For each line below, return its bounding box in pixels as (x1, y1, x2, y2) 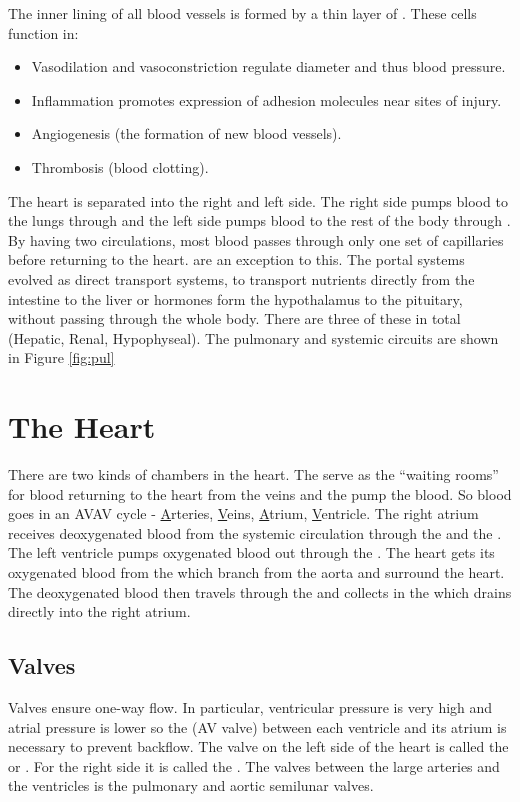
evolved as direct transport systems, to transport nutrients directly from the (8, 268, 475, 289)
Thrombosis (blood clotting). (31, 156, 209, 177)
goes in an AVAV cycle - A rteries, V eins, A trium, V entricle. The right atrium (8, 503, 479, 524)
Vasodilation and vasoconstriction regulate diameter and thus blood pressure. (31, 56, 506, 77)
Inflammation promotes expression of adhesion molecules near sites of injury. (31, 89, 502, 110)
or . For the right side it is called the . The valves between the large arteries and (8, 755, 500, 776)
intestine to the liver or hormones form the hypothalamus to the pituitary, (8, 288, 463, 309)
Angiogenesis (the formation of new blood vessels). (31, 123, 342, 144)
